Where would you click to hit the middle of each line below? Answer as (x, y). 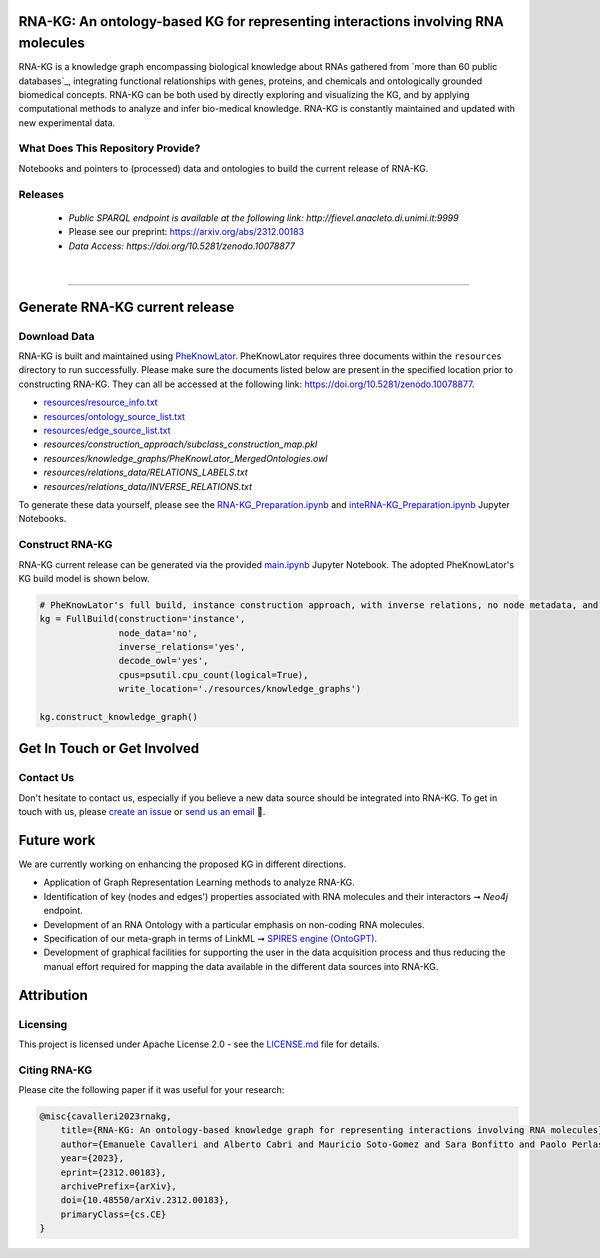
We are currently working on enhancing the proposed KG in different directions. (182, 864)
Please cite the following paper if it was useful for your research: (151, 1090)
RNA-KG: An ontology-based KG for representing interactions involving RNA (261, 21)
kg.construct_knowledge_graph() (119, 717)
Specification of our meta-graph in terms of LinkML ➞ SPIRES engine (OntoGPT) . (210, 939)
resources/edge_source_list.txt (107, 431)
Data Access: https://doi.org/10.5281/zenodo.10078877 (181, 246)
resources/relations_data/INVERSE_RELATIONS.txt (148, 486)
